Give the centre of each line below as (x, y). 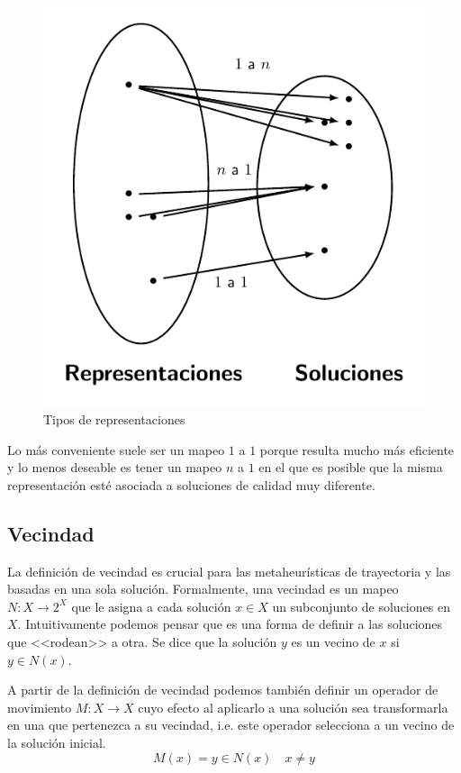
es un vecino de (333, 641)
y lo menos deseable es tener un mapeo (115, 467)
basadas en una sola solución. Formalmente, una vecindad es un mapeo (203, 589)
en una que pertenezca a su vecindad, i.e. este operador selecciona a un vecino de (231, 725)
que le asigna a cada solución (151, 606)
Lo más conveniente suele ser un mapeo (116, 449)
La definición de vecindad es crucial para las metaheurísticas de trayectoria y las (229, 571)
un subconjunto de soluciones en (361, 606)
